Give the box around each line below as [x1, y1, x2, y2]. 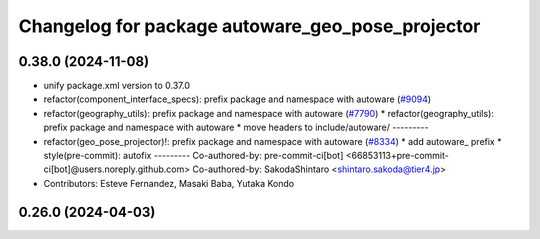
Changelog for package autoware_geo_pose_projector [18, 15, 481, 37]
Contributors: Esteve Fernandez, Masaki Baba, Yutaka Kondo [43, 177, 295, 189]
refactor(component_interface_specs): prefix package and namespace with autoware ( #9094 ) [43, 93, 432, 105]
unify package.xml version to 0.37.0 [43, 80, 190, 92]
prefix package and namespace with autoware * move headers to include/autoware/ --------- [43, 121, 429, 134]
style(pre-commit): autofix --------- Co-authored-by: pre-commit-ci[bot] [43, 150, 344, 162]
